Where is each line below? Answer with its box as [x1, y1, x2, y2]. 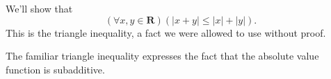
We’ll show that [6, 1, 73, 15]
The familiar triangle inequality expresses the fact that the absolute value [6, 49, 319, 63]
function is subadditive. [6, 62, 105, 76]
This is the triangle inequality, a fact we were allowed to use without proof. [6, 25, 326, 39]
